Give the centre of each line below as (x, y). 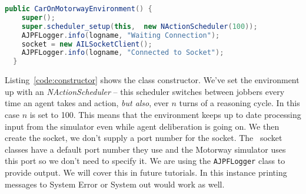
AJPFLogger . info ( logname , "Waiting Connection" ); (121, 35)
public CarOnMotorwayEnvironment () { (79, 9)
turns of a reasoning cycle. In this (240, 103)
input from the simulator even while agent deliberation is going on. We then (142, 126)
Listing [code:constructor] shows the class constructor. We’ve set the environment (152, 80)
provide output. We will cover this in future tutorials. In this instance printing (146, 172)
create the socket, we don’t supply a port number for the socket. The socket (144, 138)
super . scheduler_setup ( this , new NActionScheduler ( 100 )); (139, 26)
